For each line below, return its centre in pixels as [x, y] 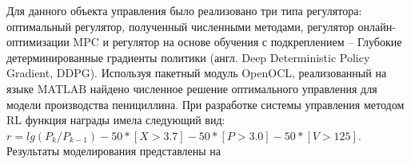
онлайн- [377, 26]
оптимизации [38, 42]
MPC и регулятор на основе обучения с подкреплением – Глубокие [237, 42]
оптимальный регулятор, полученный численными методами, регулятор [180, 26]
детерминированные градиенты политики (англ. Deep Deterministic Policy [188, 57]
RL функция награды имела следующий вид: [116, 120]
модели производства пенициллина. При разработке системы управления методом [205, 104]
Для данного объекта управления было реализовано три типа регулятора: [184, 10]
